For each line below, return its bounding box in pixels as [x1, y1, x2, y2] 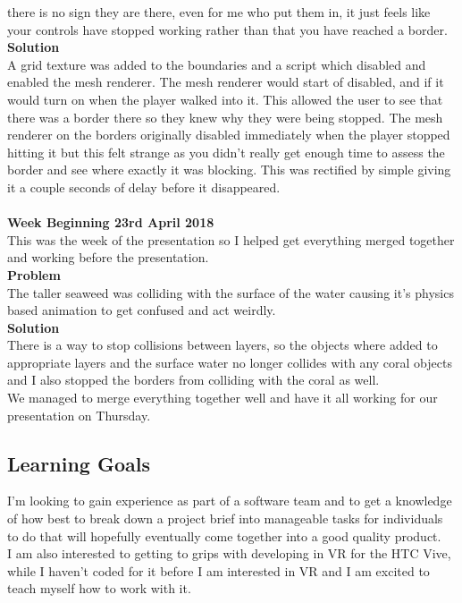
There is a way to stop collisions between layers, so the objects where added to [7, 335, 438, 354]
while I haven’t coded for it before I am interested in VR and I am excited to [7, 561, 430, 580]
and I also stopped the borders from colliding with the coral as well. [7, 370, 380, 389]
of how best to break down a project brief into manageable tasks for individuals [7, 509, 443, 528]
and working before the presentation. [7, 248, 209, 267]
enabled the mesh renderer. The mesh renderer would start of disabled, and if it [7, 72, 444, 91]
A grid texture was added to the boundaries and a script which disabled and [7, 55, 426, 73]
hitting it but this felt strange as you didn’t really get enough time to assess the [7, 142, 445, 161]
